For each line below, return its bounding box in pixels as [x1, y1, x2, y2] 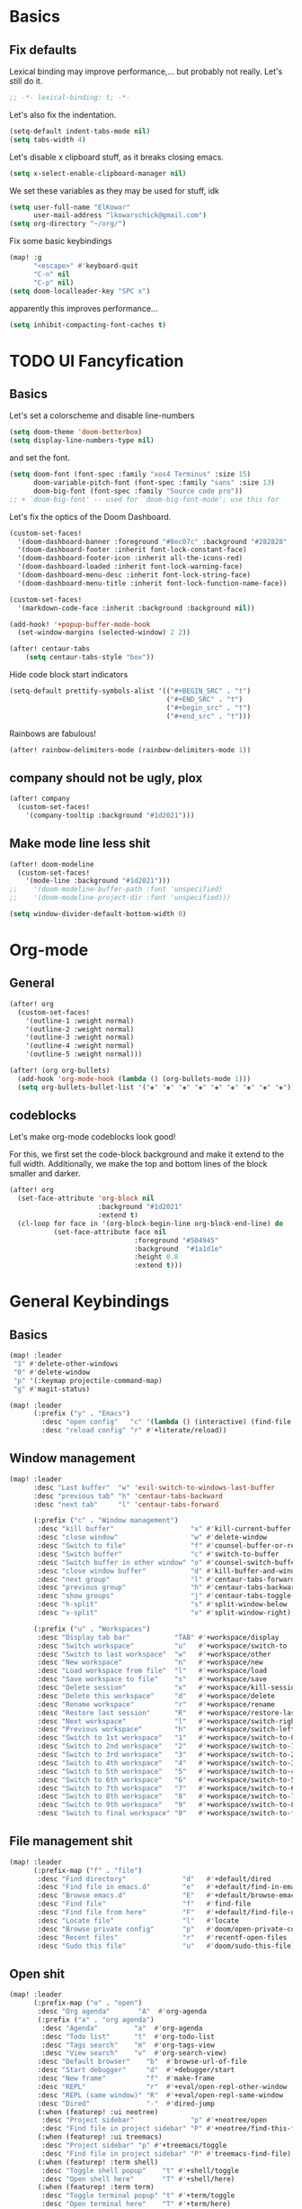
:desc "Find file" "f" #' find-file [37, 1899, 252, 1909]
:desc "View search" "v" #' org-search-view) [41, 2049, 227, 2058]
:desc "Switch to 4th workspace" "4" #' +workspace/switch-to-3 [37, 1759, 296, 1768]
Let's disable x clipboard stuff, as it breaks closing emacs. [9, 151, 225, 162]
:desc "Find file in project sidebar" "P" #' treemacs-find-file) [41, 2149, 292, 2159]
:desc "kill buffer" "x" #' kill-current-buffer [37, 1524, 292, 1533]
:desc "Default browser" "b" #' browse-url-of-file [37, 2057, 247, 2067]
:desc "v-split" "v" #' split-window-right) [37, 1608, 292, 1617]
